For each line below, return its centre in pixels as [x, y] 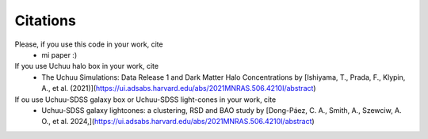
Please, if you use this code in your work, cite [89, 44]
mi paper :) [59, 54]
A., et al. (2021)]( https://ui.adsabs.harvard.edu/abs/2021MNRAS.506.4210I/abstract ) [179, 88]
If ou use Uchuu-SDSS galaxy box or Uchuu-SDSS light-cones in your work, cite [145, 100]
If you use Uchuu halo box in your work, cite [86, 66]
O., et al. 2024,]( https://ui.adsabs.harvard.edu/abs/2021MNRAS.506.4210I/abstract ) [178, 122]
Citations [46, 21]
